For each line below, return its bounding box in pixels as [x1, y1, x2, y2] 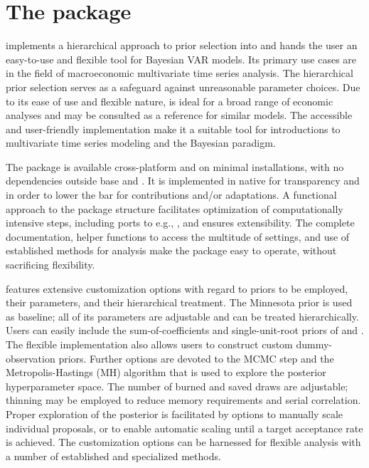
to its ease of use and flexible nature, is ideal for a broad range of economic [6, 93, 333, 108]
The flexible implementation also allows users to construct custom [6, 337, 293, 351]
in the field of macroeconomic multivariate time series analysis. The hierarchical [6, 66, 353, 80]
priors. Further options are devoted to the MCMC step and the [58, 350, 334, 365]
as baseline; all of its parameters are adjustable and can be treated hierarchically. [6, 308, 359, 323]
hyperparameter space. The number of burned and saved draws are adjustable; [6, 378, 348, 393]
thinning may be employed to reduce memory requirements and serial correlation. [6, 392, 361, 407]
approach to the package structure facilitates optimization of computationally [6, 201, 343, 216]
